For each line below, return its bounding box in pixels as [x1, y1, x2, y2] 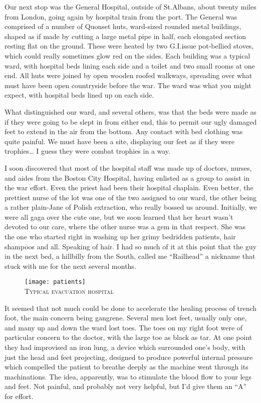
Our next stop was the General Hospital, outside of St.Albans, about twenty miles [5, 2, 256, 12]
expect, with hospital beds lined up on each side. [5, 90, 154, 100]
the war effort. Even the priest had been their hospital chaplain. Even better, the [5, 182, 253, 193]
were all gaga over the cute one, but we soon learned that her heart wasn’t [5, 211, 233, 222]
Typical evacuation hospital [25, 286, 114, 296]
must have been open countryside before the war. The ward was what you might [5, 80, 251, 90]
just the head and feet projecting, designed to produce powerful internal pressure [5, 351, 253, 362]
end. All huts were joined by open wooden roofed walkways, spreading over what [5, 70, 252, 81]
